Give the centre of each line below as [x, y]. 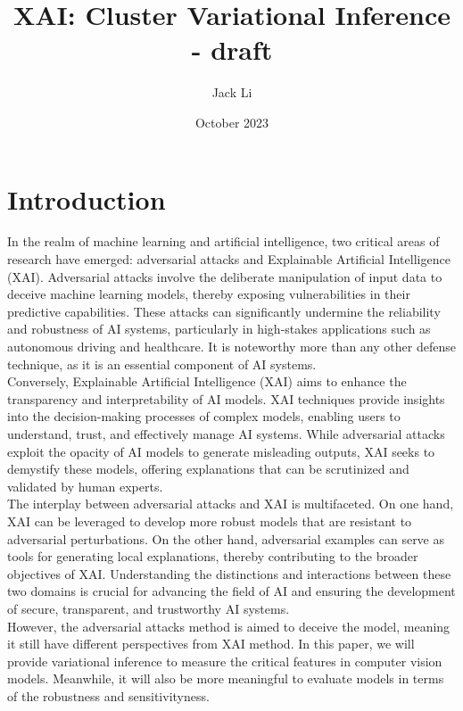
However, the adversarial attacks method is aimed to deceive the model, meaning [229, 626]
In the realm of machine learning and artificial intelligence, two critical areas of [223, 241]
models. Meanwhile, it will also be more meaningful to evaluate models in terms [226, 678]
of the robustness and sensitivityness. [108, 695]
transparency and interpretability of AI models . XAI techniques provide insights [226, 398]
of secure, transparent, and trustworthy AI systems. [149, 608]
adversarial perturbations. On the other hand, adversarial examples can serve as [226, 538]
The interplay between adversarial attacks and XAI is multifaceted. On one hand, [231, 504]
